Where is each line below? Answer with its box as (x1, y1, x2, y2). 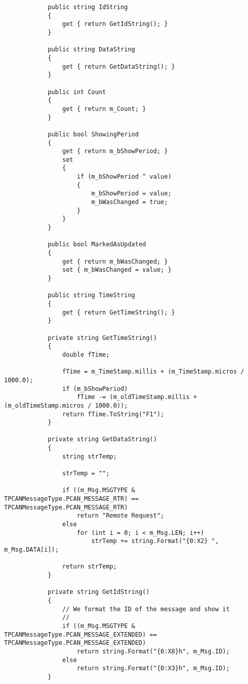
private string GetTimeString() (47, 334, 157, 341)
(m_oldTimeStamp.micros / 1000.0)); (4, 402, 128, 409)
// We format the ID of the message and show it (62, 605, 230, 613)
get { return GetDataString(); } (62, 63, 175, 70)
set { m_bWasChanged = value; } (62, 266, 172, 274)
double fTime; (62, 351, 110, 358)
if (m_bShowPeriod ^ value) (77, 173, 172, 181)
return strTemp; (62, 563, 117, 571)
